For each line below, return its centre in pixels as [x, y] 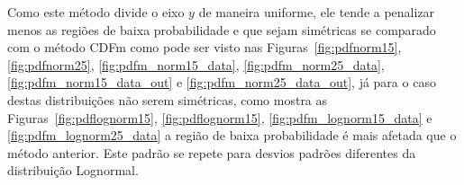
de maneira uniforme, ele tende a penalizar [317, 12]
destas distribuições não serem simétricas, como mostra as [168, 99]
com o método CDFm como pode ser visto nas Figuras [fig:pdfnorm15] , [205, 47]
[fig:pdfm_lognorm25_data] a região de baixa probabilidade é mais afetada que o [232, 135]
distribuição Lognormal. [73, 170]
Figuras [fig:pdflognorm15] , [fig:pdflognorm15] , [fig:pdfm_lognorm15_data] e [220, 117]
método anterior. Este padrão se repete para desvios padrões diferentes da [212, 152]
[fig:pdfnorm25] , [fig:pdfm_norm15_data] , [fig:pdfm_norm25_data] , [196, 64]
